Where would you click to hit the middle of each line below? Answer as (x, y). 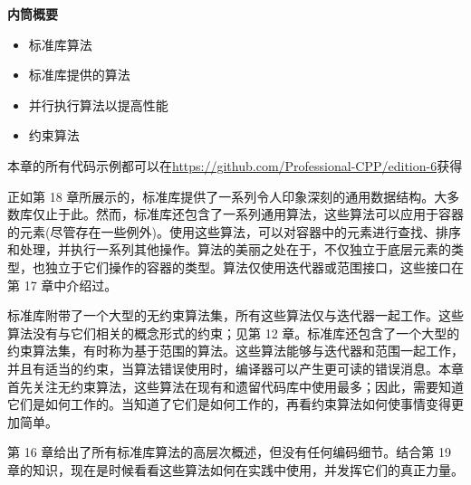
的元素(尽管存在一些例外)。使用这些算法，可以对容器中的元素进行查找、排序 (234, 231)
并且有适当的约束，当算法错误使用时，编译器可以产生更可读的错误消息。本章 (235, 368)
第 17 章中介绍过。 (62, 285)
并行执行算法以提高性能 (98, 105)
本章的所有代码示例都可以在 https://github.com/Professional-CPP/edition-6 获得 (235, 165)
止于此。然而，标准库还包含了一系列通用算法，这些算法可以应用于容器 (254, 214)
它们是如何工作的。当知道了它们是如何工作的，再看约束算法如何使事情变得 (229, 404)
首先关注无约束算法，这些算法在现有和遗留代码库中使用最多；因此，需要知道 (235, 386)
